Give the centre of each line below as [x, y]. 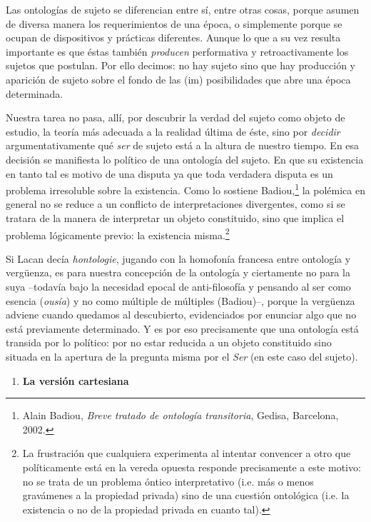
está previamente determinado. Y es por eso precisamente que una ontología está [182, 328]
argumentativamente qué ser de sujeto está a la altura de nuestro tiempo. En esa [183, 145]
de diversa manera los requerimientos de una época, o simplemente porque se [174, 23]
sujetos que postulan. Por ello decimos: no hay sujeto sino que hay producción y [181, 65]
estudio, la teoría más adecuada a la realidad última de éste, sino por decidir [173, 131]
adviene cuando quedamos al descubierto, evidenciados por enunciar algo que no [181, 315]
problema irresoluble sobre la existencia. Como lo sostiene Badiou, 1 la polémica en [185, 189]
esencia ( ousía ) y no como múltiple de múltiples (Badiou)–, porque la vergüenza [181, 300]
